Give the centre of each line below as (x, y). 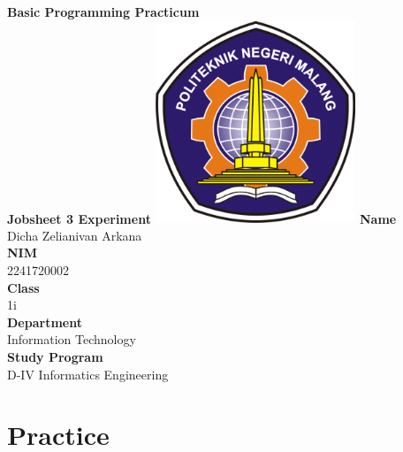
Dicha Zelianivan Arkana (75, 235)
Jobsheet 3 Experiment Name (202, 218)
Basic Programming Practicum (103, 11)
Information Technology (72, 339)
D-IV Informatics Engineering (88, 374)
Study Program (55, 356)
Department (45, 322)
